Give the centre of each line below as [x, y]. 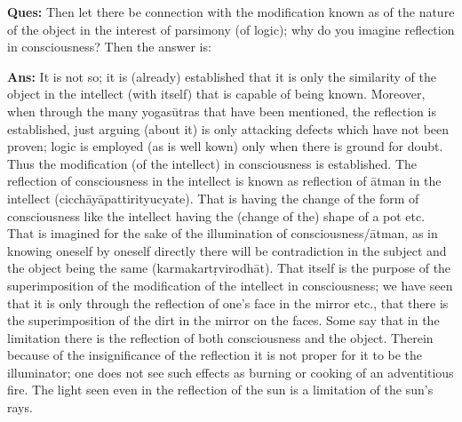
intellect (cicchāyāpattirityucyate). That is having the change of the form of [213, 198]
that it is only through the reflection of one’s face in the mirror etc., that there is [228, 303]
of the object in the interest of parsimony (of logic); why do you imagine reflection [231, 29]
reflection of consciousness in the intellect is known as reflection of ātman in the [224, 181]
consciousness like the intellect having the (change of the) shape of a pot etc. [216, 215]
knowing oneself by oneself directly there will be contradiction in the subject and [227, 250]
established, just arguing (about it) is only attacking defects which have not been [228, 128]
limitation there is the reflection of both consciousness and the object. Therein [220, 337]
